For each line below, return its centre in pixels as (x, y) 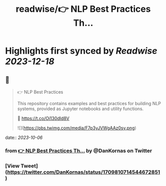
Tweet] (29, 166)
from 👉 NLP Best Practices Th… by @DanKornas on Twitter (79, 150)
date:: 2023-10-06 (24, 137)
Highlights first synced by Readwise (81, 51)
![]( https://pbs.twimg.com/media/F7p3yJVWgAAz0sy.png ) (77, 128)
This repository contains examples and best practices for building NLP (89, 103)
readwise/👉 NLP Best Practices (83, 9)
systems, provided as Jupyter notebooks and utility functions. (80, 109)
